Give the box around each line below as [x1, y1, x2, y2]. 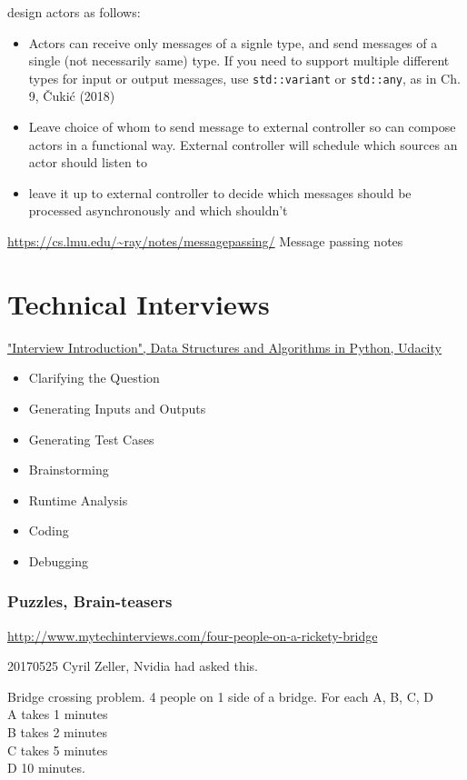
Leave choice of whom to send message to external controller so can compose [28, 117, 456, 136]
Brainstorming [28, 460, 109, 479]
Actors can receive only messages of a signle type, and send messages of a [28, 33, 438, 52]
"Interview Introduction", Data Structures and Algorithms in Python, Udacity [7, 337, 442, 356]
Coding [28, 521, 69, 540]
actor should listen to [28, 153, 147, 172]
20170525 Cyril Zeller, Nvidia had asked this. [7, 656, 258, 675]
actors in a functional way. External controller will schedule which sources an [28, 135, 458, 154]
